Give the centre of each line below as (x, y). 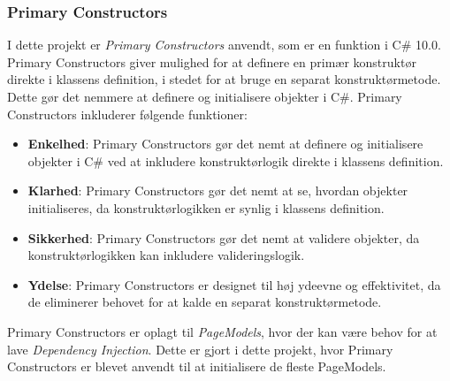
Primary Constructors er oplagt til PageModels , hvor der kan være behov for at (222, 331)
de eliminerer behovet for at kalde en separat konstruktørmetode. (205, 302)
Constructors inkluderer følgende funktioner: (127, 114)
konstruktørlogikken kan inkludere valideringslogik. (166, 255)
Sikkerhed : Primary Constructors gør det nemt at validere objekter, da (224, 237)
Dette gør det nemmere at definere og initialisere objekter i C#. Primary (205, 96)
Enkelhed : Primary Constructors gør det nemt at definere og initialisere (225, 144)
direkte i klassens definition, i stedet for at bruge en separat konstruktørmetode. (224, 79)
